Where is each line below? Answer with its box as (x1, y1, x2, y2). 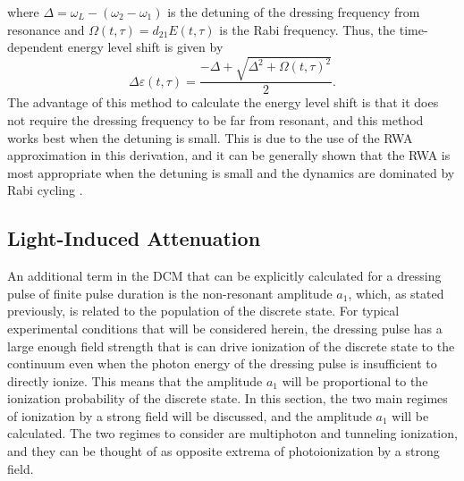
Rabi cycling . (7, 181, 83, 199)
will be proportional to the (282, 371, 428, 390)
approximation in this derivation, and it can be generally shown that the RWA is (7, 146, 451, 165)
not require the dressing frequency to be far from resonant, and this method (7, 110, 424, 129)
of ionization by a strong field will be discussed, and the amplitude (7, 406, 372, 425)
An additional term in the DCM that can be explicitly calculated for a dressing (7, 266, 442, 285)
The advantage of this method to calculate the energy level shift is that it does (7, 93, 439, 112)
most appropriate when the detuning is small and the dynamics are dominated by (7, 163, 455, 181)
